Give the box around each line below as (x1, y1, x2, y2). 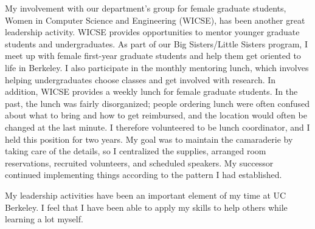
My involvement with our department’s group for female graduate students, (5, 2, 286, 14)
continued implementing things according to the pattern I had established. (5, 168, 282, 181)
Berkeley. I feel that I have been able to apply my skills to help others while (5, 200, 288, 213)
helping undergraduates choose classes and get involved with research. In (5, 73, 276, 86)
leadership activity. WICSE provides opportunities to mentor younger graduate (5, 26, 300, 38)
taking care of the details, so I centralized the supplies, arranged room (5, 145, 266, 157)
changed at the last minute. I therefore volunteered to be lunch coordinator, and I (5, 120, 310, 133)
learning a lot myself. (5, 213, 83, 225)
